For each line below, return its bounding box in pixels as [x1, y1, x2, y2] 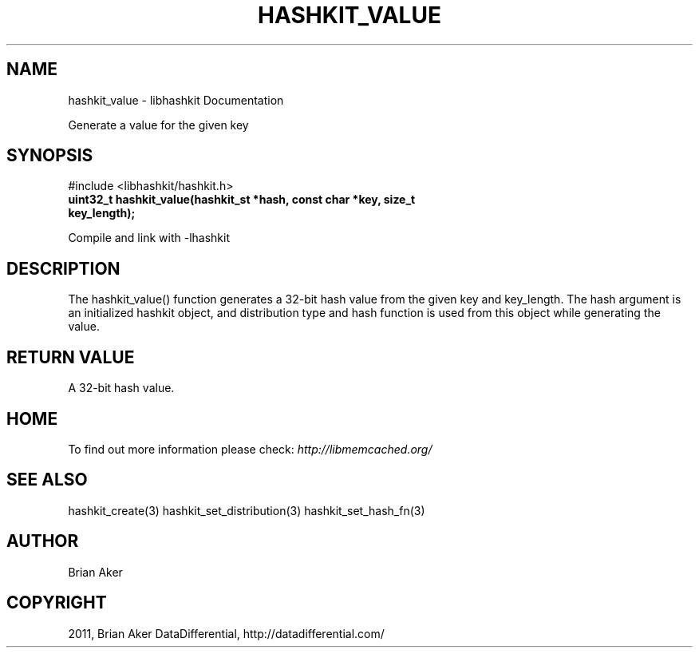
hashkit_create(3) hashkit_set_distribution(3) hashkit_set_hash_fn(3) [68, 503, 425, 517]
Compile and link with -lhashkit [68, 231, 230, 245]
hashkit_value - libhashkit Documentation [68, 93, 284, 107]
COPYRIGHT [6, 593, 107, 613]
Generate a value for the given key [68, 117, 249, 132]
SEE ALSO [6, 470, 88, 490]
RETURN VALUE [6, 347, 135, 367]
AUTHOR [6, 531, 79, 552]
